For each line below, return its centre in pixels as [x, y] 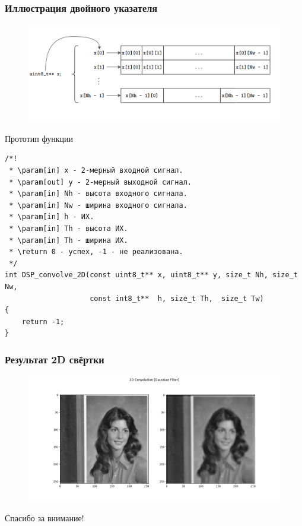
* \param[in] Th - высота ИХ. [69, 228]
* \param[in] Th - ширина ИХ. [69, 240]
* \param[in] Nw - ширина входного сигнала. [98, 205]
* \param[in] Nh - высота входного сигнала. [98, 194]
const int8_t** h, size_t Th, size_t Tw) [177, 298]
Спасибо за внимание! [44, 517]
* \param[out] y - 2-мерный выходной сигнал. [100, 182]
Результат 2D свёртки [55, 359]
